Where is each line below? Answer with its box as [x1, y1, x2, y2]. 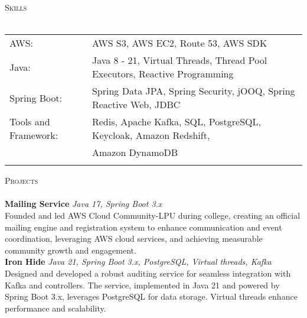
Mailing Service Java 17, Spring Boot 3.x [5, 197, 162, 210]
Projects [5, 174, 38, 187]
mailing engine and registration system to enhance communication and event [5, 220, 282, 233]
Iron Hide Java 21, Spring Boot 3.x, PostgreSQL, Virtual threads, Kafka [5, 255, 272, 268]
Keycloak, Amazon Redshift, [92, 128, 210, 142]
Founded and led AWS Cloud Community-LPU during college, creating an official [5, 209, 301, 221]
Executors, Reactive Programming [92, 67, 234, 81]
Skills [5, 1, 27, 13]
